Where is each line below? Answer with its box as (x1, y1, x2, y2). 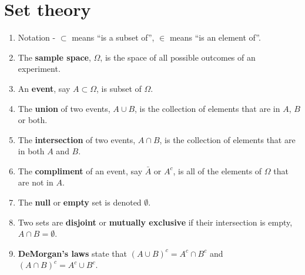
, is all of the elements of (173, 164, 262, 177)
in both (18, 145, 45, 157)
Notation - (18, 31, 56, 44)
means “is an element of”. (169, 31, 261, 44)
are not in (18, 176, 53, 188)
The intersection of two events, (18, 133, 136, 145)
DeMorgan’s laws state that (18, 247, 127, 259)
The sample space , (18, 51, 91, 63)
